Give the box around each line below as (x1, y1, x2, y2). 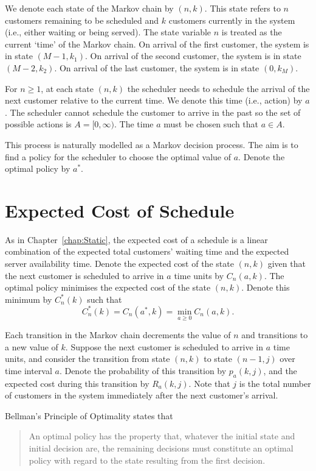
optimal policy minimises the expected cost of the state (5, 281, 211, 294)
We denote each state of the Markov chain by (5, 2, 174, 14)
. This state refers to (204, 2, 281, 14)
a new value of (5, 340, 58, 353)
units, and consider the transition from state (5, 352, 170, 365)
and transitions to (241, 328, 308, 341)
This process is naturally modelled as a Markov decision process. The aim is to (5, 138, 298, 151)
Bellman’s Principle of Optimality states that (5, 409, 173, 422)
